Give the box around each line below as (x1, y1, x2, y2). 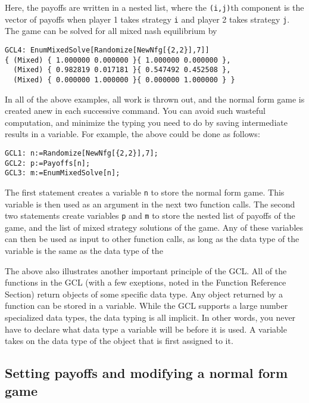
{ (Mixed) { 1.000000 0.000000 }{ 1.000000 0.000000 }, (5, 55, 231, 64)
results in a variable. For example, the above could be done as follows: (5, 128, 260, 140)
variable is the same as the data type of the (5, 244, 163, 256)
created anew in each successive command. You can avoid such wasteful (5, 104, 266, 117)
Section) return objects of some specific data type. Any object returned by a (5, 287, 283, 300)
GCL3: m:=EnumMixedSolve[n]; (5, 169, 120, 178)
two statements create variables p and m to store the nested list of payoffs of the (5, 209, 295, 222)
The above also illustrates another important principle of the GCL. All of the (5, 264, 287, 277)
